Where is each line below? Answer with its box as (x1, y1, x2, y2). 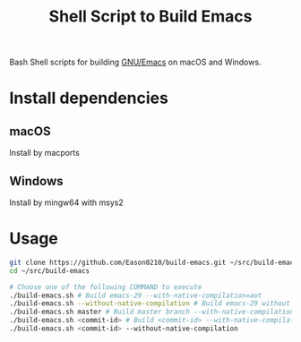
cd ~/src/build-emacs (9, 266, 90, 275)
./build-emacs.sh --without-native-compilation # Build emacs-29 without (9, 299, 291, 308)
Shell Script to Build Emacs (48, 6, 253, 27)
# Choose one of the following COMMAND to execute (9, 282, 202, 292)
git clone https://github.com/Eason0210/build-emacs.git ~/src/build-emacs (9, 258, 298, 267)
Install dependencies (9, 88, 168, 108)
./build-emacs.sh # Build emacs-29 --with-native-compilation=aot (9, 291, 262, 300)
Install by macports (9, 148, 81, 158)
